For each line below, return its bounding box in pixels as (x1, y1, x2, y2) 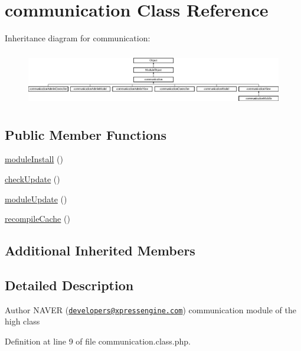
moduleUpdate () (5, 192, 67, 205)
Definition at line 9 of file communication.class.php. (5, 335, 191, 347)
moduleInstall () (5, 153, 63, 165)
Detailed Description (5, 275, 134, 294)
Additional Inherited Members (5, 241, 195, 260)
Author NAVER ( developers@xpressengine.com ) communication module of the (5, 303, 296, 316)
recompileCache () (5, 212, 70, 225)
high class (5, 315, 40, 327)
